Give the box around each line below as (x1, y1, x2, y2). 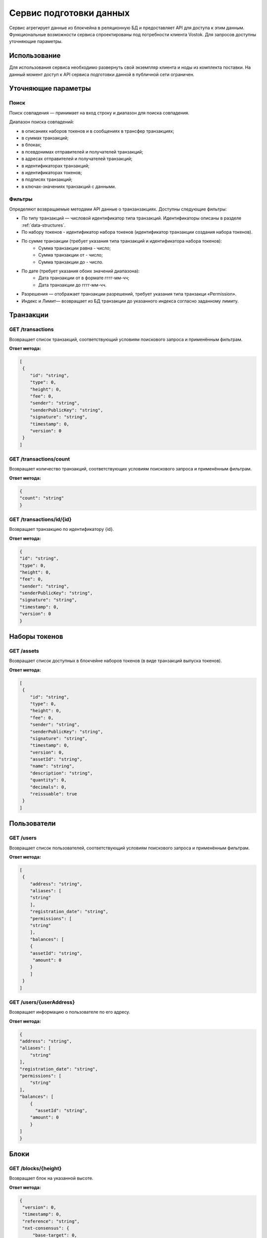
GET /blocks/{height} (9, 1165, 62, 1172)
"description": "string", (30, 770, 93, 776)
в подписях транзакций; (21, 176, 73, 183)
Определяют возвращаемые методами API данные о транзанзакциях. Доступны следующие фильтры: (9, 206, 227, 212)
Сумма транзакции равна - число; (38, 245, 111, 251)
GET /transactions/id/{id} (9, 516, 72, 522)
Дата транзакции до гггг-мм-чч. (38, 282, 107, 288)
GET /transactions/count (9, 456, 70, 463)
